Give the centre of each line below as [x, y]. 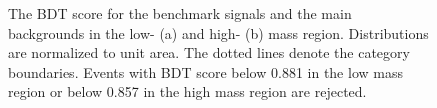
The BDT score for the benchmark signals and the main [180, 13]
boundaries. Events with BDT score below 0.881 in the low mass [205, 71]
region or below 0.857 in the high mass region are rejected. [187, 91]
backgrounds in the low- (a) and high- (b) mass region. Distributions [218, 32]
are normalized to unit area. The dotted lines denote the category [209, 52]
